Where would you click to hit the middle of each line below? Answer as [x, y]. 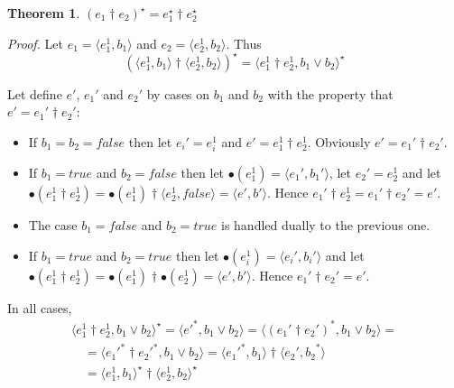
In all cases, [40, 307]
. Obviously [339, 141]
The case [53, 225]
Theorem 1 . [44, 13]
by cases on [178, 93]
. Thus [244, 43]
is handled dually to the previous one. [325, 225]
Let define [35, 93]
